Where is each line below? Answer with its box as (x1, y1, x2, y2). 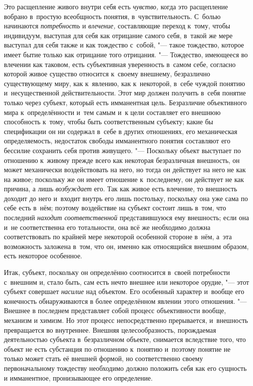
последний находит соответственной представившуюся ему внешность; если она (4, 212, 249, 223)
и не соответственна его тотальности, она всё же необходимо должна (4, 222, 211, 232)
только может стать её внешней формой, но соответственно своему (4, 353, 203, 363)
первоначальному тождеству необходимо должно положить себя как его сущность (4, 363, 247, 373)
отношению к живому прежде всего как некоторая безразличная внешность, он (4, 155, 240, 165)
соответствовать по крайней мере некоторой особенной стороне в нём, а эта (4, 231, 232, 242)
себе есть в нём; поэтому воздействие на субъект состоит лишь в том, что (4, 203, 226, 213)
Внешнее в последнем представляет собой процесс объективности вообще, (4, 305, 226, 316)
